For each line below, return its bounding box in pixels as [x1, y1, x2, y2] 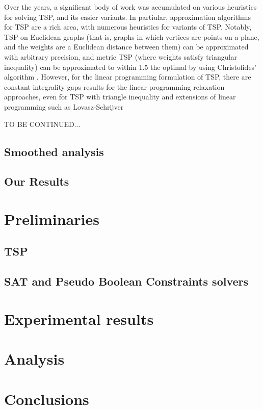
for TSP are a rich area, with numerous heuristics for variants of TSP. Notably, [4, 21, 252, 32]
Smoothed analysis [4, 143, 104, 159]
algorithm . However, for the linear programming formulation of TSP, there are [4, 71, 251, 82]
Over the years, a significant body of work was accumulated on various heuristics [4, 2, 257, 12]
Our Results [4, 173, 69, 189]
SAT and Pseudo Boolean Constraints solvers [4, 273, 249, 289]
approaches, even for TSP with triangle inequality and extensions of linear [4, 91, 236, 102]
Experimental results [4, 308, 154, 329]
